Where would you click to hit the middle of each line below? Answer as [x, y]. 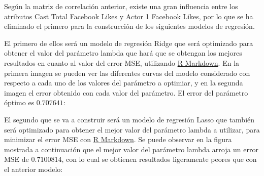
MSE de [16, 159]
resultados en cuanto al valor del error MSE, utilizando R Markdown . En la [122, 62]
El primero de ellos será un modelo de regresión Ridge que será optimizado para [129, 43]
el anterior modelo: [34, 169]
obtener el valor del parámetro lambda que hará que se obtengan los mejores [123, 53]
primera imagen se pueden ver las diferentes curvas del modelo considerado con [127, 73]
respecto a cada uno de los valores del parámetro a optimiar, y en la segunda [124, 83]
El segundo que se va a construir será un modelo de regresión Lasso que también [129, 119]
